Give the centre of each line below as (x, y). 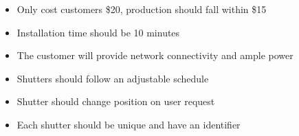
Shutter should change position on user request (116, 101)
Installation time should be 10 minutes (98, 32)
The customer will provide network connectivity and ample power (155, 55)
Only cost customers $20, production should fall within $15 (142, 9)
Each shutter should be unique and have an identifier (129, 124)
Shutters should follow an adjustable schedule (113, 78)
